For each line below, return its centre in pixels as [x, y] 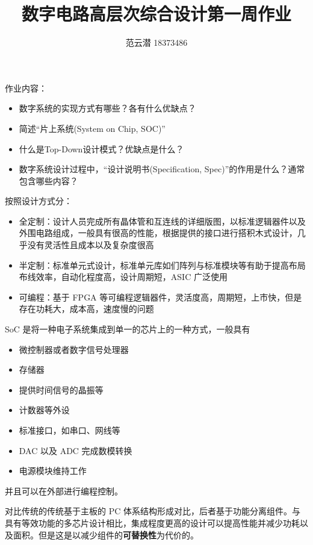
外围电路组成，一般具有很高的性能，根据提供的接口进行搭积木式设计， [158, 233]
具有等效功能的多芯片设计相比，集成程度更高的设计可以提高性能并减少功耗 [152, 522]
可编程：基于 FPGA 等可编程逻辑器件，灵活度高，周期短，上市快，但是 [160, 297]
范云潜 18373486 [156, 42]
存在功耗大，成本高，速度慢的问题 [86, 309]
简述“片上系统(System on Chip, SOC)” [92, 128]
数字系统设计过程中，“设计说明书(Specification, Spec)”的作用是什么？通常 [162, 169]
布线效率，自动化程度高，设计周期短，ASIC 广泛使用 [123, 277]
